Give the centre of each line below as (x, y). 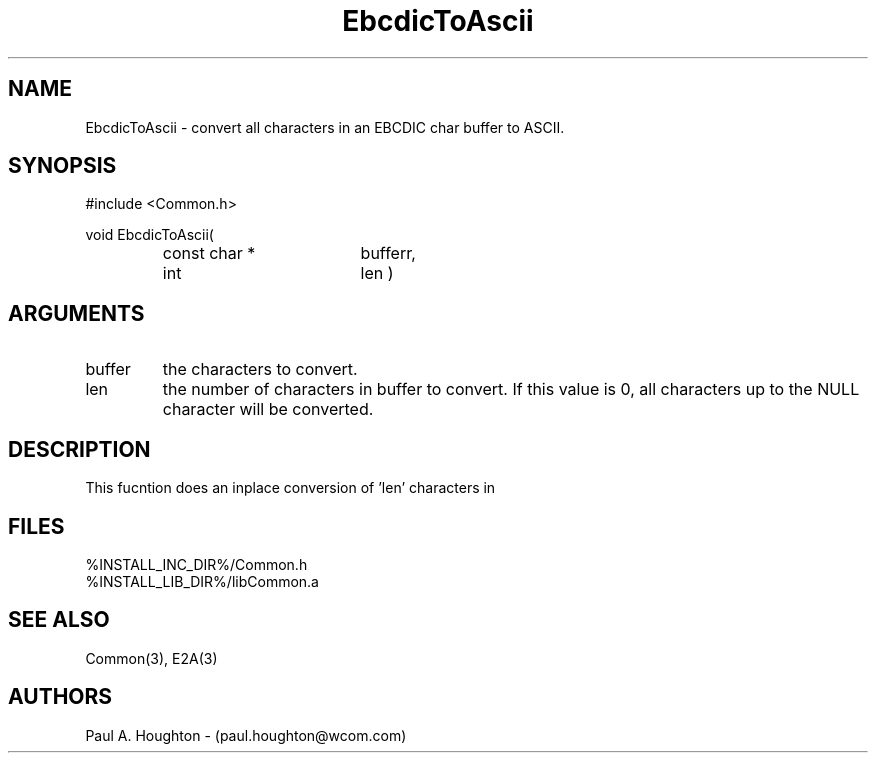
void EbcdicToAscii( (149, 235)
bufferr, (388, 253)
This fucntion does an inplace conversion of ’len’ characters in (290, 488)
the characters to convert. (260, 369)
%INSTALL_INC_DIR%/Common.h (196, 564)
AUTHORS (60, 697)
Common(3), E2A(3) (151, 658)
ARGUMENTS (76, 313)
